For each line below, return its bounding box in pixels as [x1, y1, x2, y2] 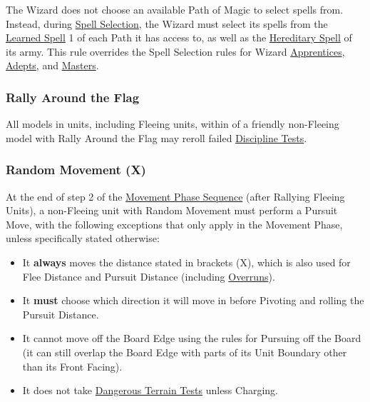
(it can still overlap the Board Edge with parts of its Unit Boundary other [22, 344, 347, 359]
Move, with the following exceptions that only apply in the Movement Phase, [6, 216, 343, 231]
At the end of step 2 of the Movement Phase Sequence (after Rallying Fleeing [6, 189, 345, 203]
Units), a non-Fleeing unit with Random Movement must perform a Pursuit [6, 203, 338, 218]
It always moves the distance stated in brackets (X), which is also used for [22, 254, 351, 269]
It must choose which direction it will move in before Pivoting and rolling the [22, 293, 364, 308]
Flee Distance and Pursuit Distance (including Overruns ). [22, 268, 275, 283]
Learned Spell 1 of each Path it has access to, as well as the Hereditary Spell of [6, 30, 352, 45]
